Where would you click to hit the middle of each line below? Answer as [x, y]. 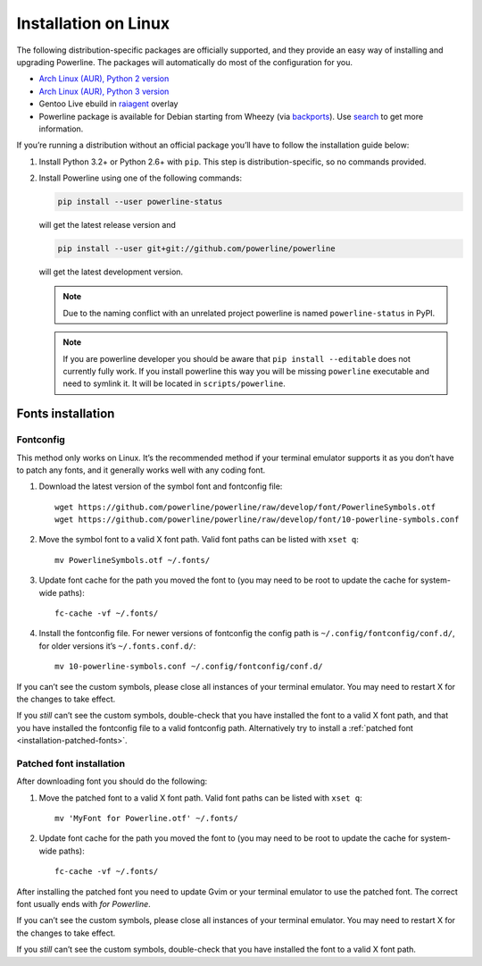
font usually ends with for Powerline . [83, 904]
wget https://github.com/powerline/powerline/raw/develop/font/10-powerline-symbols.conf [257, 520]
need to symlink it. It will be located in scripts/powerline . [174, 383]
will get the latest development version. [111, 272]
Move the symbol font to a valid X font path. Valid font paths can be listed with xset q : [199, 540]
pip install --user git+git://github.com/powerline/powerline [196, 249]
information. [61, 129]
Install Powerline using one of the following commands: [141, 178]
